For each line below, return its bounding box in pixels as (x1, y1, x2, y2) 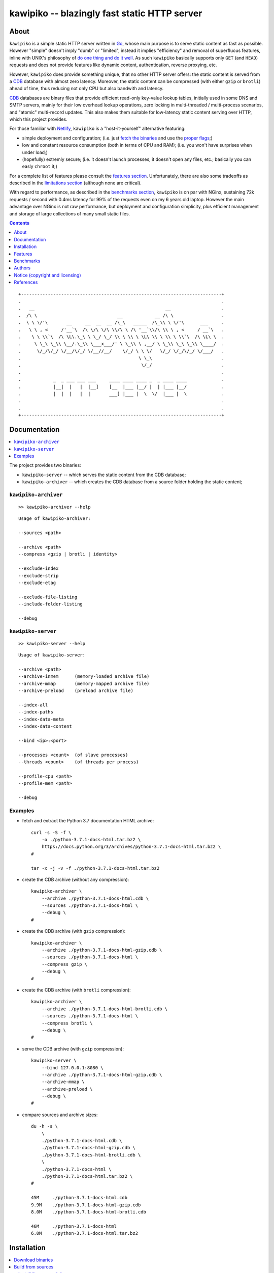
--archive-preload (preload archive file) (18, 688, 134, 694)
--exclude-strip (18, 573, 59, 578)
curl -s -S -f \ (31, 829, 72, 835)
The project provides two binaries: (9, 462, 81, 468)
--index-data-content (18, 724, 72, 729)
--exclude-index (18, 566, 59, 571)
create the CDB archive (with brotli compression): (22, 987, 131, 993)
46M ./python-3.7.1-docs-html (31, 1223, 117, 1229)
